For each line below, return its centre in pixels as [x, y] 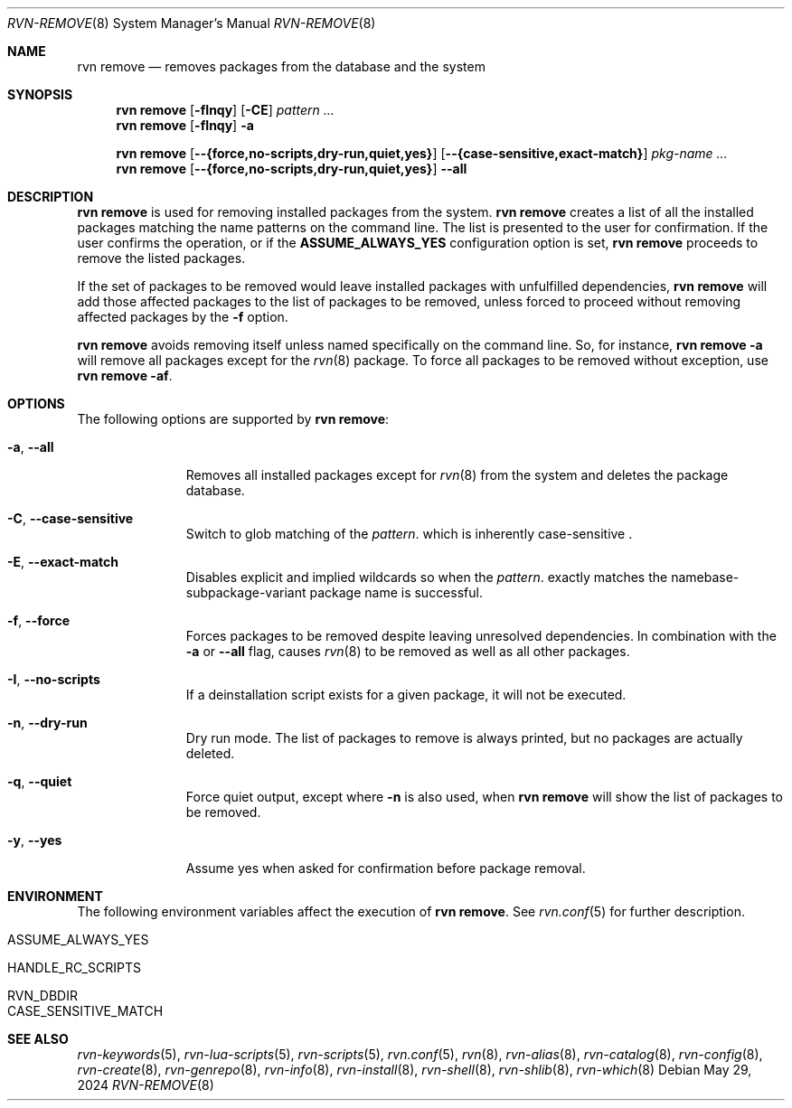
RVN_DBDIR [42, 995]
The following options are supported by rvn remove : [233, 419]
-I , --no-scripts [54, 679]
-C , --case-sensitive [71, 518]
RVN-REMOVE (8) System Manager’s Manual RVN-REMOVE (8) [192, 23]
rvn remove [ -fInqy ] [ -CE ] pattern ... [225, 110]
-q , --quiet [40, 781]
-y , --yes [35, 840]
